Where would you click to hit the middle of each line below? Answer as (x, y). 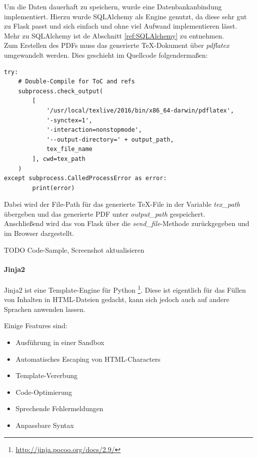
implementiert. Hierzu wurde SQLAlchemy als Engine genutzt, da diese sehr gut (126, 16)
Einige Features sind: (36, 325)
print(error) (54, 188)
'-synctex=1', (69, 120)
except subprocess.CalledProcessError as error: (86, 178)
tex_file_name (69, 149)
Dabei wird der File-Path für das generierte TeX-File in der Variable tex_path (122, 204)
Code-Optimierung (44, 392)
